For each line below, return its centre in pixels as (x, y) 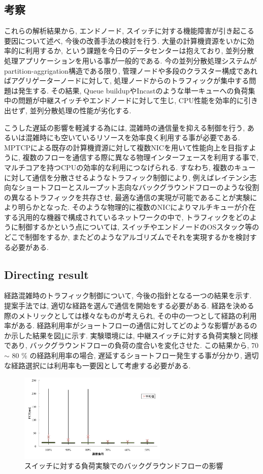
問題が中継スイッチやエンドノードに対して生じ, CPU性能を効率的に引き (138, 100)
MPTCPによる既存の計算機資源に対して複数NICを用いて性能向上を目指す (127, 147)
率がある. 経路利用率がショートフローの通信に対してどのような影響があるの (131, 325)
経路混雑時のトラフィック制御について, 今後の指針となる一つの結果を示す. (128, 295)
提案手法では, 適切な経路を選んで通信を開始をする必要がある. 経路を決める (129, 306)
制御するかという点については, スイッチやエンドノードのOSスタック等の (139, 227)
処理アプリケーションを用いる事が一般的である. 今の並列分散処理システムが (130, 60)
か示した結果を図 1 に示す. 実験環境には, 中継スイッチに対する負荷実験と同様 (131, 335)
